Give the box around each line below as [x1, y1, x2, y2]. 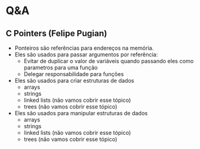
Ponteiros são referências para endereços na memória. [14, 44, 154, 52]
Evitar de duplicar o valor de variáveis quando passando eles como [23, 58, 194, 64]
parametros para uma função [23, 64, 98, 71]
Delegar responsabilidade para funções [23, 71, 124, 77]
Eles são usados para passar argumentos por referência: [14, 51, 158, 58]
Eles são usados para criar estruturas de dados [14, 77, 134, 84]
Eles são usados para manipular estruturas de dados [14, 110, 148, 117]
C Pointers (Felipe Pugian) [6, 28, 107, 39]
